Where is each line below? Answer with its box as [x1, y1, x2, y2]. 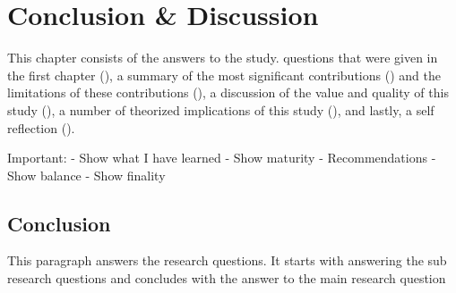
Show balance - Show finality [7, 165, 166, 184]
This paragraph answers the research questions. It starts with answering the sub [7, 251, 447, 270]
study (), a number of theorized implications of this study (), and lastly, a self [7, 100, 434, 119]
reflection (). [7, 118, 75, 137]
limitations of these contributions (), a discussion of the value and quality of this [7, 83, 449, 102]
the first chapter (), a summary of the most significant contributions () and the [7, 65, 441, 84]
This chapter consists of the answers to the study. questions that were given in [7, 48, 438, 67]
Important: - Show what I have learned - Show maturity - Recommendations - [7, 148, 436, 167]
